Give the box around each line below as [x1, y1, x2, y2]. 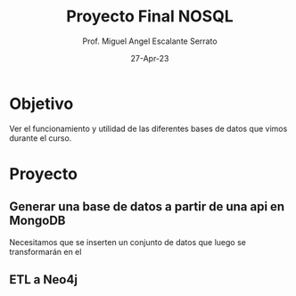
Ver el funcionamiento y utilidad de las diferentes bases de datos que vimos [9, 123, 288, 134]
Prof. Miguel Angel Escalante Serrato [82, 36, 218, 46]
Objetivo [9, 94, 74, 113]
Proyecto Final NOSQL [66, 6, 234, 27]
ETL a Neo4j [9, 272, 78, 287]
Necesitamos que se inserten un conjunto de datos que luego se [9, 236, 247, 247]
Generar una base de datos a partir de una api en [9, 199, 285, 215]
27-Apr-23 [130, 53, 169, 63]
